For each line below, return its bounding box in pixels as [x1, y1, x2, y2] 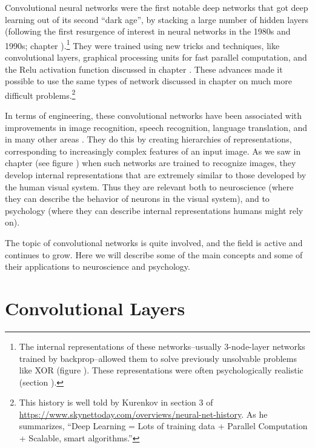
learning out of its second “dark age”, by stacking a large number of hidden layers [5, 13, 309, 25]
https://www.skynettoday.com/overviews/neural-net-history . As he [19, 407, 268, 420]
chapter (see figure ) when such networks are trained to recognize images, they [5, 156, 296, 169]
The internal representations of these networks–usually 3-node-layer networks [19, 339, 305, 352]
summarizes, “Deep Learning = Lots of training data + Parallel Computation [19, 420, 308, 432]
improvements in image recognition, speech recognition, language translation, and [5, 121, 307, 133]
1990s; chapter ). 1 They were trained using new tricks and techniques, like [5, 37, 280, 52]
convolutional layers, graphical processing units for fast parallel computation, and [5, 51, 307, 64]
